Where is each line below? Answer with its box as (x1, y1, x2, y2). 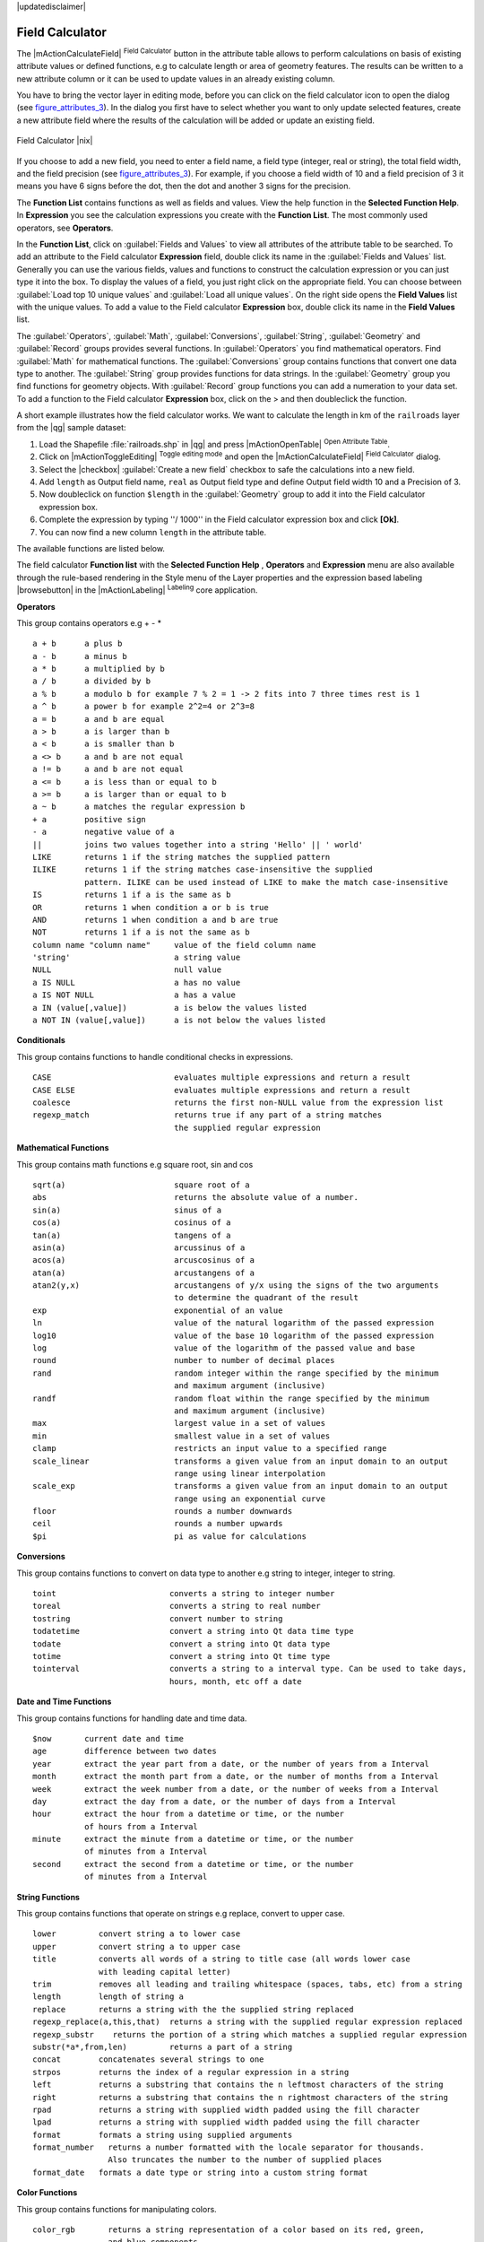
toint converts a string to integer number (32, 1588, 335, 1599)
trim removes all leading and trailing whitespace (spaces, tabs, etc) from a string (32, 1978, 463, 1989)
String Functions (16, 1891, 81, 1902)
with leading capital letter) (99, 1967, 232, 1977)
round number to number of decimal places (32, 1355, 335, 1366)
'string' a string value (32, 952, 241, 963)
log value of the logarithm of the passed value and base (32, 1343, 416, 1353)
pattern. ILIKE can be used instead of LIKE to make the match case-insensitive (83, 877, 448, 887)
